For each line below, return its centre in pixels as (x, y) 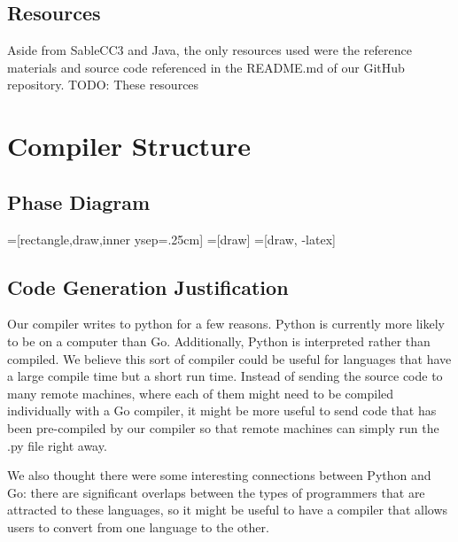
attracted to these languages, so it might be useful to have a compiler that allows (228, 510)
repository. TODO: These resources (103, 85)
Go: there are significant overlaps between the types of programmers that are (216, 492)
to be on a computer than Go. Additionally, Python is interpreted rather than (219, 341)
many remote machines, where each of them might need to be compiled (201, 393)
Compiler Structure (129, 146)
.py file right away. (57, 445)
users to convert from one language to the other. (138, 527)
